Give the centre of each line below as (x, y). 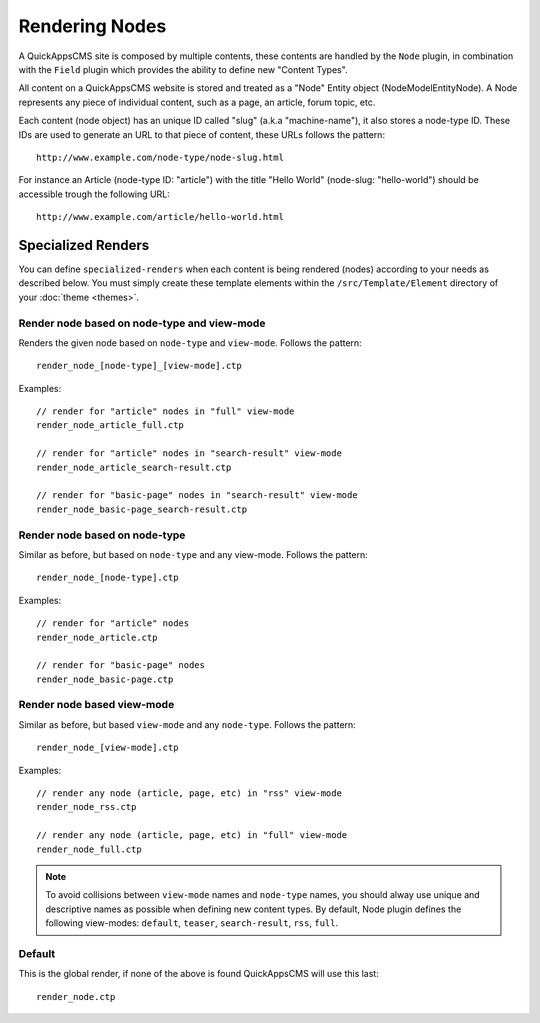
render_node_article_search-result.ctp (134, 467)
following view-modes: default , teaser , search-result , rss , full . (192, 923)
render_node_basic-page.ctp (105, 679)
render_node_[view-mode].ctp (107, 748)
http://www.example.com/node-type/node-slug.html (160, 157)
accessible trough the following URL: (94, 194)
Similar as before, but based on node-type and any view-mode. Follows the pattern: (193, 554)
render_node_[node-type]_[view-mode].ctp (139, 366)
